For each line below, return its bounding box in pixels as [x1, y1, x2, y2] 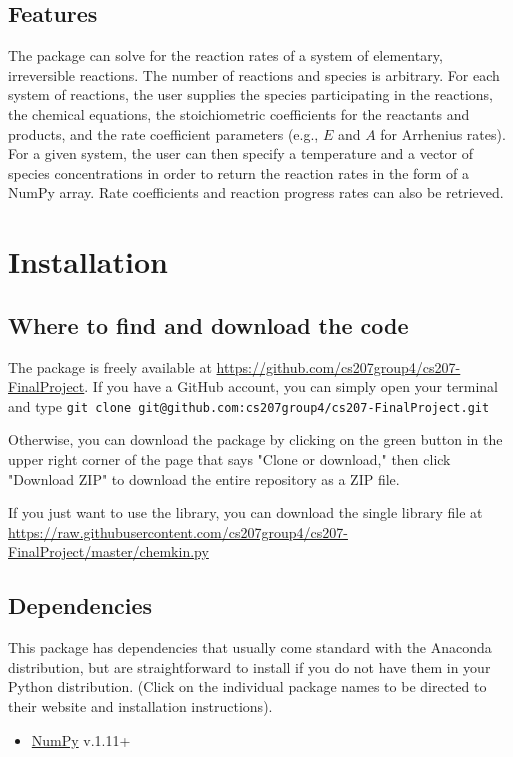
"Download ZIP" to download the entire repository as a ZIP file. [8, 468, 400, 489]
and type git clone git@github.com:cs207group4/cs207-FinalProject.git [8, 395, 490, 416]
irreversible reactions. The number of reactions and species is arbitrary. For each [8, 64, 500, 85]
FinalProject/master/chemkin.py [8, 541, 209, 562]
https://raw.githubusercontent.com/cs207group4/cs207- [8, 521, 348, 542]
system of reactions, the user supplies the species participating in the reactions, [8, 84, 493, 105]
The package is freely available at [8, 356, 212, 377]
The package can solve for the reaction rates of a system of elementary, [8, 45, 443, 66]
